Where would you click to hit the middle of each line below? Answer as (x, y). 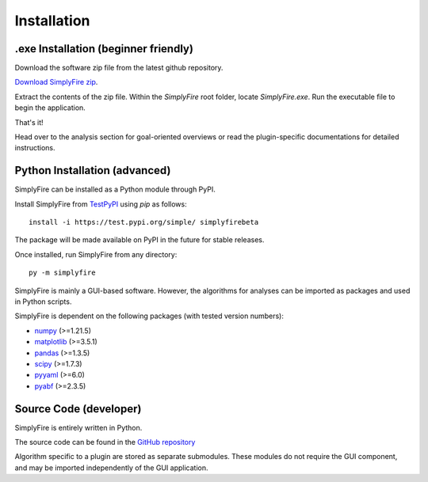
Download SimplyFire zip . (56, 82)
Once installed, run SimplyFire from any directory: (96, 254)
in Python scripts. (43, 302)
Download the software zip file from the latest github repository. (119, 68)
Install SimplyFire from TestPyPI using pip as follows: (101, 204)
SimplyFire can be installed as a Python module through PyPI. (115, 189)
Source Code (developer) (78, 409)
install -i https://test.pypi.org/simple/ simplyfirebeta (144, 222)
